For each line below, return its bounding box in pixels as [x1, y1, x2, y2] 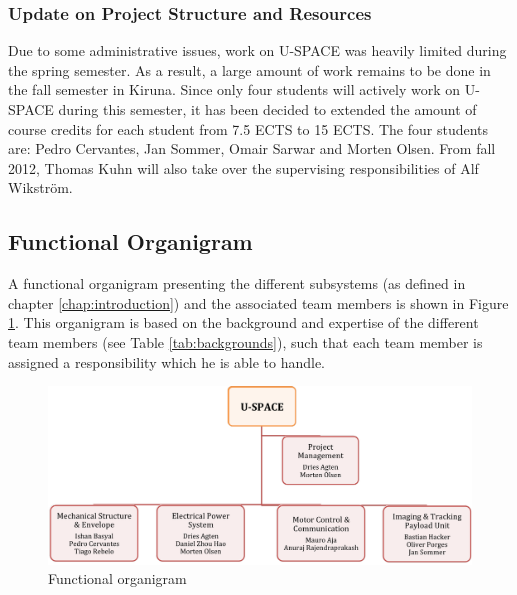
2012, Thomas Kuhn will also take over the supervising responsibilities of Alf [8, 157, 479, 178]
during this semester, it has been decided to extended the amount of [58, 99, 477, 119]
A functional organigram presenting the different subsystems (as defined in [8, 273, 466, 294]
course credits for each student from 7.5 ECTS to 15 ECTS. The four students [8, 118, 489, 139]
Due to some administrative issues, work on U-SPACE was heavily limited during [8, 40, 507, 61]
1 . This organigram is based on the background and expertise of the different [8, 312, 479, 333]
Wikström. [8, 177, 73, 198]
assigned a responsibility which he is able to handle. [8, 351, 325, 372]
